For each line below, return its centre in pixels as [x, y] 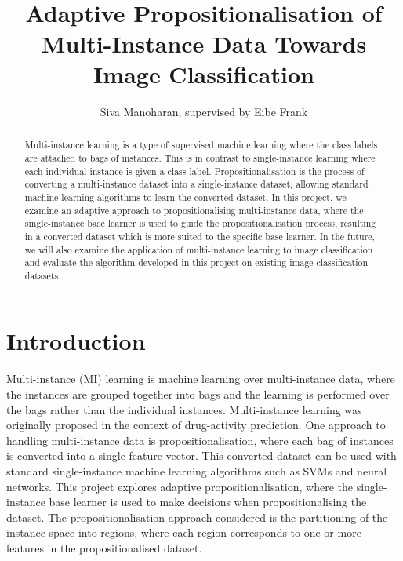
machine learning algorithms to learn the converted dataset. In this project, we [185, 197]
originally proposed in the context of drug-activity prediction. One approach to [196, 425]
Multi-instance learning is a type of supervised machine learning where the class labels [201, 145]
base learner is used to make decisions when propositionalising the [208, 502]
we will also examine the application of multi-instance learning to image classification [199, 249]
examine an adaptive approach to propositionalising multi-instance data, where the [194, 210]
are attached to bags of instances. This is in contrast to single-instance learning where [200, 157]
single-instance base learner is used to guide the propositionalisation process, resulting [200, 223]
